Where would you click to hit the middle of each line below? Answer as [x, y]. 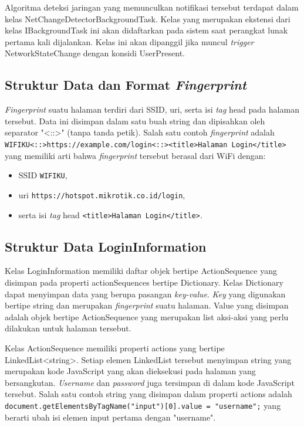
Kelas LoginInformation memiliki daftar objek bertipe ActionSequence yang [141, 271]
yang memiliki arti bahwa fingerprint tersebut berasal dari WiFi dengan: [135, 155]
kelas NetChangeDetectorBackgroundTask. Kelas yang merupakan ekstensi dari [148, 18]
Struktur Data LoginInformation [106, 246]
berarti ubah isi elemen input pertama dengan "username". [110, 417]
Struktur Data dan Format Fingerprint [126, 85]
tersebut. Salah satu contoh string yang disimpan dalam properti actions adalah [148, 394]
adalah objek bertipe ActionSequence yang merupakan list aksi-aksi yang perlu [147, 316]
